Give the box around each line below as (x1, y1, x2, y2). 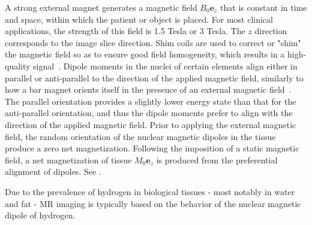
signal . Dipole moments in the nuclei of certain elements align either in (33, 59, 298, 72)
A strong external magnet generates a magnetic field (5, 1, 197, 13)
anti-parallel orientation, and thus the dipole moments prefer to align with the (5, 107, 293, 119)
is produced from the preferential (156, 153, 278, 166)
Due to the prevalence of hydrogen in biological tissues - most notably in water (5, 185, 295, 197)
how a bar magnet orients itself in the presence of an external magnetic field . (5, 83, 292, 96)
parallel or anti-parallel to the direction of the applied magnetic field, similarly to (5, 71, 304, 84)
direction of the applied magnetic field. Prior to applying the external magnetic (5, 118, 296, 130)
